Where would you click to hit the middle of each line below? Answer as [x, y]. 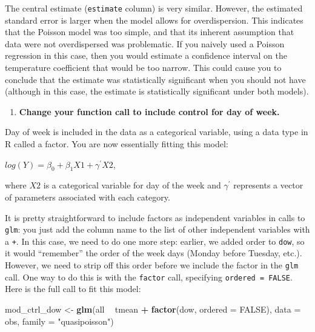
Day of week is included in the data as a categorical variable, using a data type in [157, 132]
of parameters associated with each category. [88, 197]
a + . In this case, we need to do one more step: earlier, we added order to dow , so [155, 241]
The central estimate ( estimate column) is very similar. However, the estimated [154, 8]
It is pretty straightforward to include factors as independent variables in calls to [155, 217]
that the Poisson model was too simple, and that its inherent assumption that [150, 32]
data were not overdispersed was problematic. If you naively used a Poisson [145, 43]
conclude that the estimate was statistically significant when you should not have [155, 79]
